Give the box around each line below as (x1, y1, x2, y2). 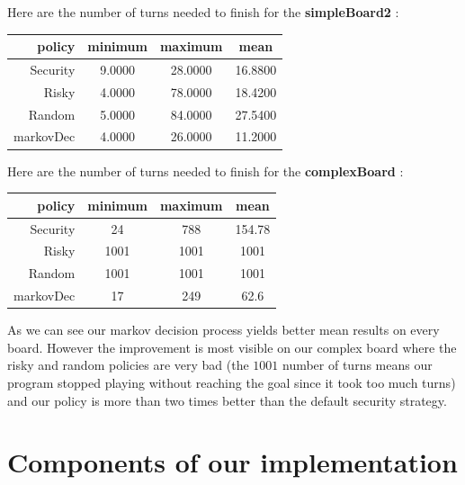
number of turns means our (282, 355, 433, 374)
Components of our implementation (7, 444, 458, 481)
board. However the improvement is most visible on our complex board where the (7, 337, 457, 356)
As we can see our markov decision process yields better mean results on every (7, 320, 440, 339)
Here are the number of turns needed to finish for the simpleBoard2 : (7, 3, 399, 21)
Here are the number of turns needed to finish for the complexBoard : (7, 161, 404, 180)
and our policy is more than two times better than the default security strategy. (7, 391, 447, 409)
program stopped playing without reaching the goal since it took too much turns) (7, 373, 456, 391)
